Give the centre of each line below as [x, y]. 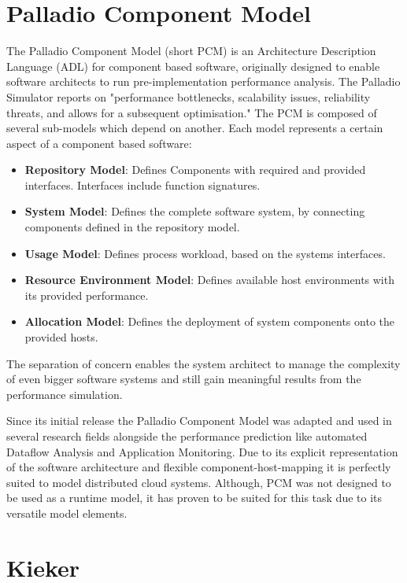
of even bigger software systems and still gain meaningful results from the [184, 379]
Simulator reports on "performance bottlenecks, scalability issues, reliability [189, 96]
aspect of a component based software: [99, 143]
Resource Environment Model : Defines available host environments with [209, 280]
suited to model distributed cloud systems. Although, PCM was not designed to [199, 482]
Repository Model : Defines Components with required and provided [195, 170]
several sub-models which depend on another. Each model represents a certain [195, 128]
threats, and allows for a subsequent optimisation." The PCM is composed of [192, 112]
